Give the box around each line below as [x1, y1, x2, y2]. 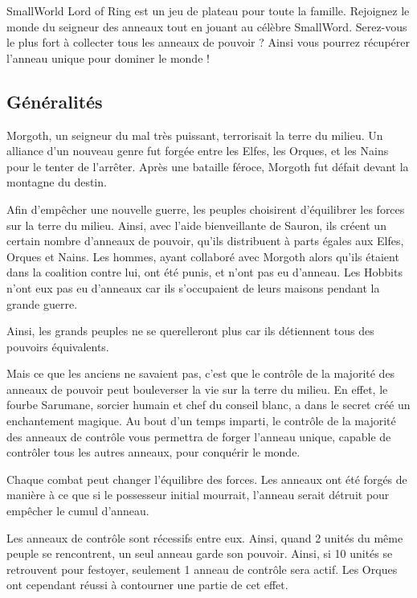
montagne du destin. [6, 174, 107, 190]
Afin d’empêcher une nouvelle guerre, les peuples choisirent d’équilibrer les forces [6, 200, 405, 217]
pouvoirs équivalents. [6, 338, 109, 354]
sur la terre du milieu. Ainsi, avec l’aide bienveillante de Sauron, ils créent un [6, 216, 386, 233]
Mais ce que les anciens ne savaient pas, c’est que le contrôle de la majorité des [6, 365, 395, 382]
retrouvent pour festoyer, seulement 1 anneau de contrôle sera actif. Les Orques [6, 560, 398, 577]
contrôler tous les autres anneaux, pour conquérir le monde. [6, 444, 300, 461]
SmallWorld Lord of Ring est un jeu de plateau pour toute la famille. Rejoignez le [6, 2, 410, 18]
